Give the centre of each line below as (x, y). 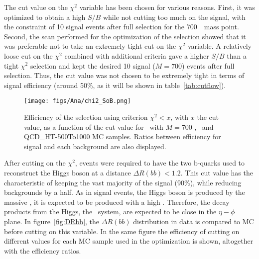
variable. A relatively (219, 46)
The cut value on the (36, 7)
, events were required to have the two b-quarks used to (160, 163)
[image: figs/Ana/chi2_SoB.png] (77, 101)
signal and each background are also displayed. (95, 146)
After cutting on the (35, 163)
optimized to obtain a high (45, 17)
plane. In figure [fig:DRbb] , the (52, 221)
